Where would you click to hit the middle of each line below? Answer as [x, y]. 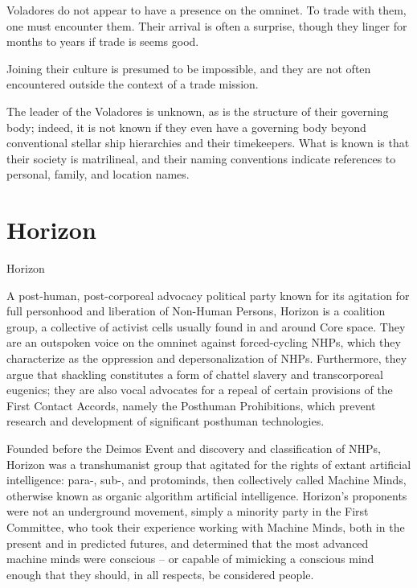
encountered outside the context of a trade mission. [133, 84]
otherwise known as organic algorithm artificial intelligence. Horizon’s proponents [207, 495]
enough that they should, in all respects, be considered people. [160, 574]
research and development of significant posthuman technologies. [166, 421]
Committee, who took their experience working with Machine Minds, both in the [206, 526]
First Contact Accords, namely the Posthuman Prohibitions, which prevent [191, 405]
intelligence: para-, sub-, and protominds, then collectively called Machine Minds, [206, 480]
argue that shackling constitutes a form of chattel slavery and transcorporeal [195, 374]
